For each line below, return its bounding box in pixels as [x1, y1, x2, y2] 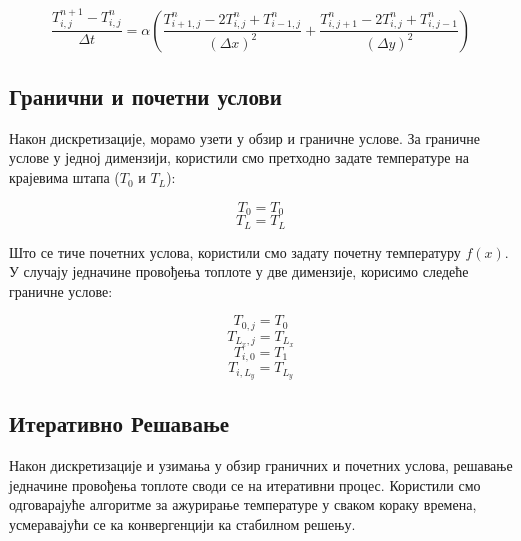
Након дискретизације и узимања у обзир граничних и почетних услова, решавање [9, 455, 513, 476]
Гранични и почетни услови [9, 81, 282, 112]
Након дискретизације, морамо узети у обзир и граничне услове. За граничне [9, 127, 481, 148]
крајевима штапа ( [9, 167, 120, 188]
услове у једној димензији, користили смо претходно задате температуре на [9, 147, 469, 168]
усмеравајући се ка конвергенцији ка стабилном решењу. [9, 513, 356, 534]
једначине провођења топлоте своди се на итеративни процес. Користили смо [9, 474, 481, 495]
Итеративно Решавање [9, 408, 230, 439]
